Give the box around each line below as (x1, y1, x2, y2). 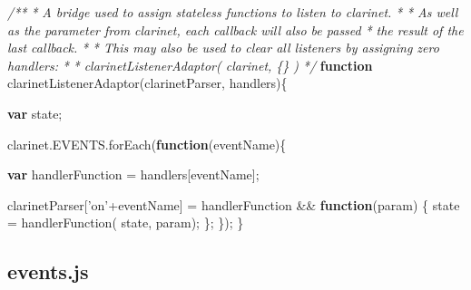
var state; (7, 103, 63, 122)
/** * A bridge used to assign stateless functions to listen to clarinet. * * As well (7, 3, 458, 21)
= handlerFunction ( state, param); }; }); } (7, 213, 244, 232)
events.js (7, 257, 89, 285)
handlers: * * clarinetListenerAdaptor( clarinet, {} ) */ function (7, 55, 373, 74)
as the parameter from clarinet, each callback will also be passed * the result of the (7, 20, 464, 39)
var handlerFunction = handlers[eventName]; (7, 165, 260, 184)
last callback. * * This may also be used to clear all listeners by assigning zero (7, 38, 439, 57)
